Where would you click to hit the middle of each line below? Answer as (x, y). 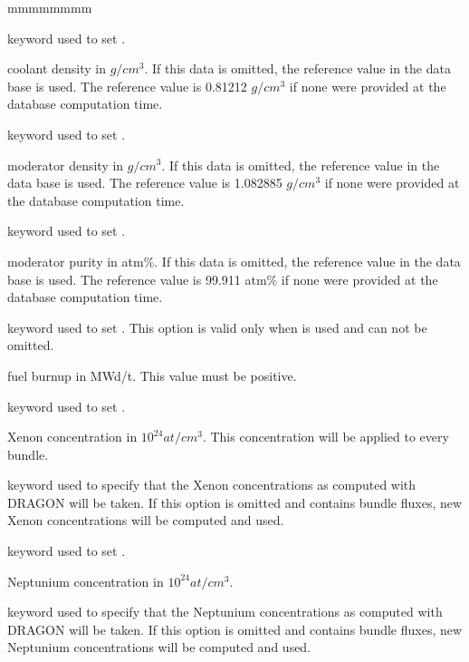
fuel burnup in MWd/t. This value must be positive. (152, 375)
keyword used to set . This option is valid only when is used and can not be (217, 327)
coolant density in (57, 68)
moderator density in (66, 165)
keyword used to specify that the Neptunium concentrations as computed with (225, 612)
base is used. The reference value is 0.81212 (127, 86)
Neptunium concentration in (86, 581)
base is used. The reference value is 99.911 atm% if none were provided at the (223, 279)
